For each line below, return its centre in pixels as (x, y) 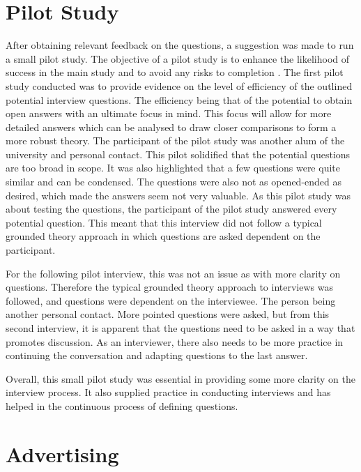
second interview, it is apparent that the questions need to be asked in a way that (180, 328)
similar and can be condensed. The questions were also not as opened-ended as (174, 182)
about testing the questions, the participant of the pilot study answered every (171, 209)
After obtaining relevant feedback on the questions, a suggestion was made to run (180, 45)
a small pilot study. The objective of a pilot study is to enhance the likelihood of (178, 58)
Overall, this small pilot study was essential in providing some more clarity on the (180, 378)
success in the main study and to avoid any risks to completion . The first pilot (175, 72)
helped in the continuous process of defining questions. (122, 405)
